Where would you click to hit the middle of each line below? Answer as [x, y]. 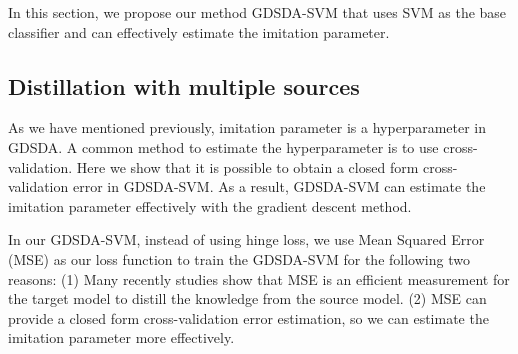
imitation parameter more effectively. [121, 337]
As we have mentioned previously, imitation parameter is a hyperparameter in [247, 127]
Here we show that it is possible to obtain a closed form [247, 166]
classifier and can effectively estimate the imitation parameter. [199, 31]
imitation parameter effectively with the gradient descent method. [210, 205]
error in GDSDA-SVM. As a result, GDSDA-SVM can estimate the [279, 186]
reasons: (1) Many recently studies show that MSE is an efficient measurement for [259, 278]
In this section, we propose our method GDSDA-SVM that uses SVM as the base [257, 12]
